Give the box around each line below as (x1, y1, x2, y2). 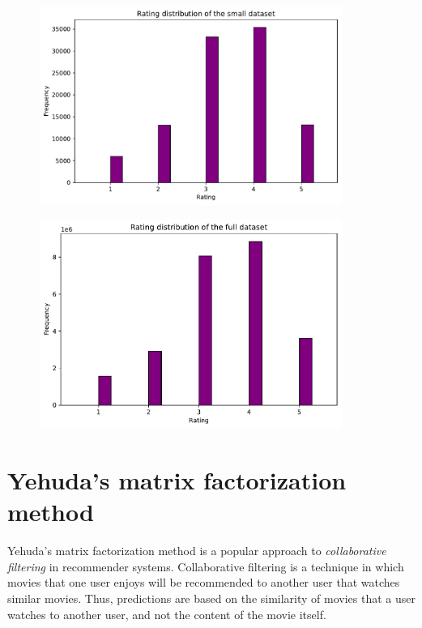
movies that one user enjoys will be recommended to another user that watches (7, 574, 400, 591)
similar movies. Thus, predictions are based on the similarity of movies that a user (7, 590, 416, 607)
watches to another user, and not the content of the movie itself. (7, 605, 326, 622)
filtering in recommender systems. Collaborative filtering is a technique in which (7, 558, 404, 575)
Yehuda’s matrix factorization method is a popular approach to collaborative (7, 542, 386, 559)
